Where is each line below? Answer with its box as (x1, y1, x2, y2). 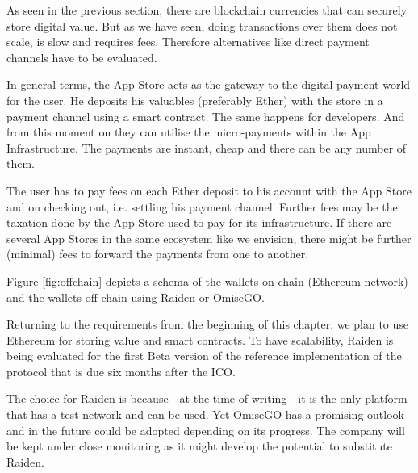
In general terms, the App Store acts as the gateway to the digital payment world (6, 76, 411, 93)
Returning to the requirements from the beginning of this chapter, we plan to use (6, 316, 409, 333)
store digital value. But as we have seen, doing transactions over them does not (6, 17, 398, 34)
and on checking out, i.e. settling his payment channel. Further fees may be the (6, 198, 398, 215)
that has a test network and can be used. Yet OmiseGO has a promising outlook (6, 406, 404, 423)
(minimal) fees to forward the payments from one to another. (6, 245, 309, 262)
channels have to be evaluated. (6, 48, 157, 65)
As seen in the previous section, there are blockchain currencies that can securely (6, 2, 408, 18)
